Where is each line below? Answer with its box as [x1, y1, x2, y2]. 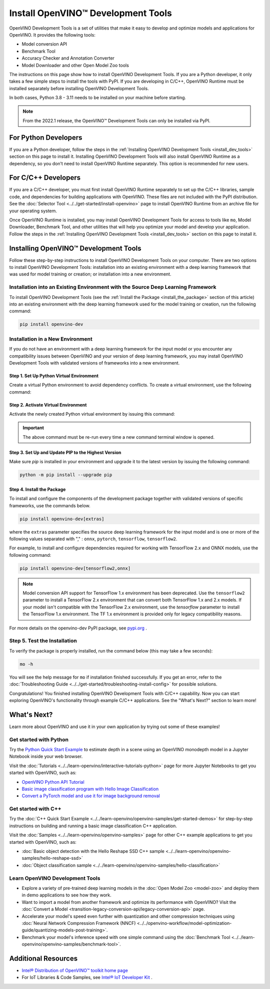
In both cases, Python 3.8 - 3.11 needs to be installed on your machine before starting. [9, 95, 186, 101]
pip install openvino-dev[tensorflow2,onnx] [19, 565, 131, 571]
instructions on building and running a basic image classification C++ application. [9, 823, 177, 829]
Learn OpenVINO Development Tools [9, 874, 100, 881]
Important [22, 425, 44, 431]
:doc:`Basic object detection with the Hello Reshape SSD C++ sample [21, 848, 165, 854]
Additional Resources [9, 954, 77, 962]
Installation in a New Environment [9, 336, 92, 343]
